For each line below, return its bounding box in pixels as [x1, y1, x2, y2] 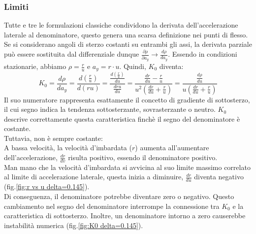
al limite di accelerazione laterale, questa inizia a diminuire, [4, 171, 184, 182]
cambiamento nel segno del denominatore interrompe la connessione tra [4, 201, 220, 211]
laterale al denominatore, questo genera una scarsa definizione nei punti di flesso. [4, 29, 248, 39]
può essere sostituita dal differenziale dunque [4, 49, 139, 59]
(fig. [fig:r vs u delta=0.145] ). [4, 181, 90, 192]
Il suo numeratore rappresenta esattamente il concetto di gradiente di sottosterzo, [4, 94, 250, 104]
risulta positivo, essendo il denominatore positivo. [68, 152, 218, 163]
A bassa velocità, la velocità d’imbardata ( [4, 142, 132, 153]
